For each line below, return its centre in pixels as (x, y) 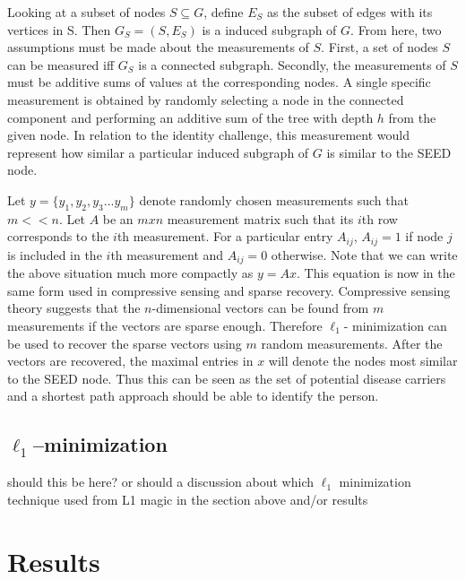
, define (224, 12)
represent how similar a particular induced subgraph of (158, 152)
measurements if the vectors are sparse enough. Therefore (165, 326)
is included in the (55, 254)
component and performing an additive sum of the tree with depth (190, 117)
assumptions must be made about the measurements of (158, 47)
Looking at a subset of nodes (86, 12)
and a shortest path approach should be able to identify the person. (193, 396)
